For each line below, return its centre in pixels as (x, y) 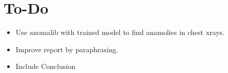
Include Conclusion (46, 66)
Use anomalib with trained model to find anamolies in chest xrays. (120, 32)
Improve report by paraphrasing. (67, 49)
